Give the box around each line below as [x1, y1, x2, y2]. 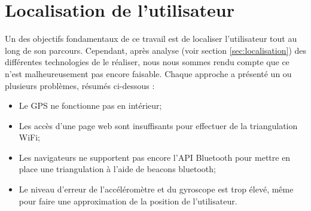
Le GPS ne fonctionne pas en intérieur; [19, 99, 162, 112]
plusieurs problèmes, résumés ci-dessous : [5, 79, 155, 91]
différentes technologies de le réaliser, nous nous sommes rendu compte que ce [5, 56, 289, 68]
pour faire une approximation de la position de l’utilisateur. [19, 194, 237, 207]
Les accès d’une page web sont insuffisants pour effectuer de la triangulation [19, 119, 298, 132]
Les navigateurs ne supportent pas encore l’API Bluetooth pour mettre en [19, 151, 291, 163]
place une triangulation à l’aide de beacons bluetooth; [19, 163, 216, 175]
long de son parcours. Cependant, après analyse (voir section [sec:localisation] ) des [5, 44, 306, 56]
